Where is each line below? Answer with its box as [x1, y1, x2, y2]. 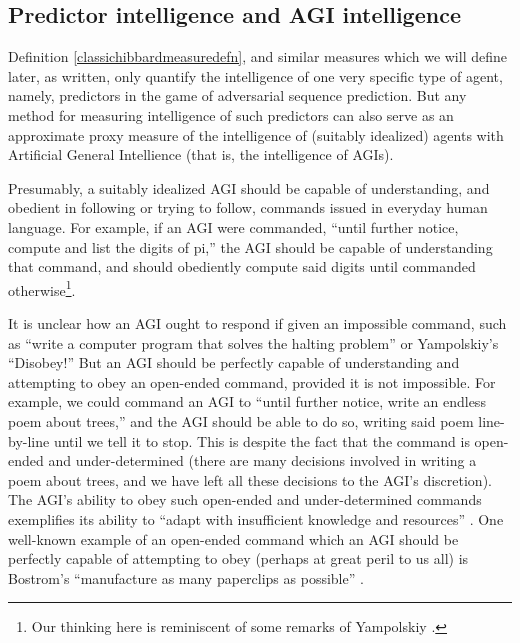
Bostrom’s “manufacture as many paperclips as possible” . [8, 567, 364, 588]
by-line [8, 430, 50, 451]
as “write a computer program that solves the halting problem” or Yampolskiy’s [8, 332, 499, 353]
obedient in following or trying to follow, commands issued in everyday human [8, 197, 488, 218]
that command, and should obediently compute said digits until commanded [8, 256, 476, 277]
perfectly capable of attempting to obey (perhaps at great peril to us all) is [8, 548, 469, 569]
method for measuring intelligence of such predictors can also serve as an [8, 104, 454, 125]
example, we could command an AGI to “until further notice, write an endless [8, 391, 486, 412]
